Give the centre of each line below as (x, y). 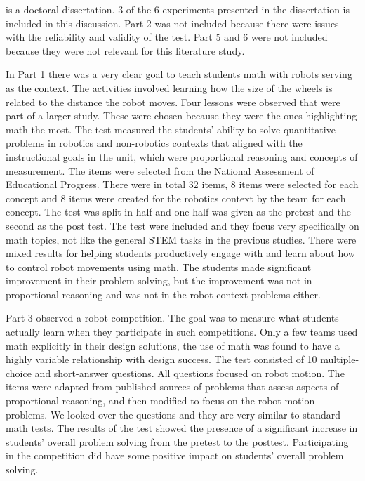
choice (19, 373)
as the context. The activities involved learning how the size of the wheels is (169, 87)
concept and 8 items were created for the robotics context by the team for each (176, 198)
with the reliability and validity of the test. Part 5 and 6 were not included (167, 37)
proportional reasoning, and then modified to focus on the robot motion (160, 401)
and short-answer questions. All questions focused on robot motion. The (190, 373)
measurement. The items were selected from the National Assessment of (160, 170)
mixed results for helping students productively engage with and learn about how (180, 253)
